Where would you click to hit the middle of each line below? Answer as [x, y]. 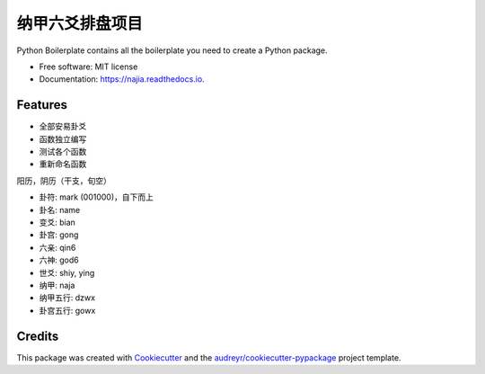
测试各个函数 [63, 152]
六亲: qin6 [57, 247]
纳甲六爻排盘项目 [80, 23]
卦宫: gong [59, 235]
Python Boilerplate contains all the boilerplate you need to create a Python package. [172, 50]
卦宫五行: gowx [67, 310]
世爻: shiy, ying [67, 272]
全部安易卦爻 [63, 127]
